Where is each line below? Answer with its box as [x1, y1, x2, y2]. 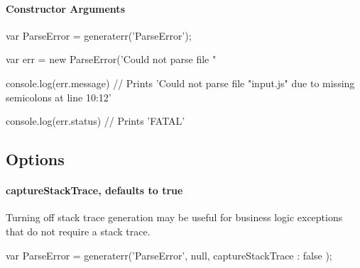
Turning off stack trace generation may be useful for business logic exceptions [6, 210, 343, 225]
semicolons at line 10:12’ [6, 89, 111, 104]
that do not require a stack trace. [6, 223, 151, 238]
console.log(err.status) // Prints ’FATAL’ [6, 113, 185, 128]
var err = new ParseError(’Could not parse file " [6, 52, 217, 67]
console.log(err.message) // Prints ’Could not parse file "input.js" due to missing [6, 75, 355, 90]
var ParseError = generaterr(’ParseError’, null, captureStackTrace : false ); [6, 247, 332, 262]
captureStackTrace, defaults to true [6, 183, 183, 198]
